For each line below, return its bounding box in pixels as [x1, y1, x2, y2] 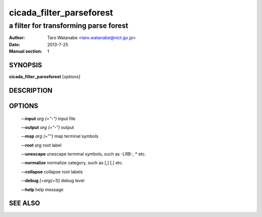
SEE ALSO [9, 199, 40, 207]
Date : [9, 42, 20, 47]
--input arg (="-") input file [21, 116, 76, 121]
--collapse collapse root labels [21, 169, 83, 174]
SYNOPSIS [9, 61, 42, 69]
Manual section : [9, 48, 43, 54]
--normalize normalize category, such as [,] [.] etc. [21, 160, 123, 166]
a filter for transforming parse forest [9, 21, 129, 30]
